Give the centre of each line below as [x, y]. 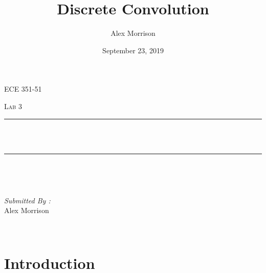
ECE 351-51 [23, 89]
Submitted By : [27, 200]
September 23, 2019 [133, 50]
